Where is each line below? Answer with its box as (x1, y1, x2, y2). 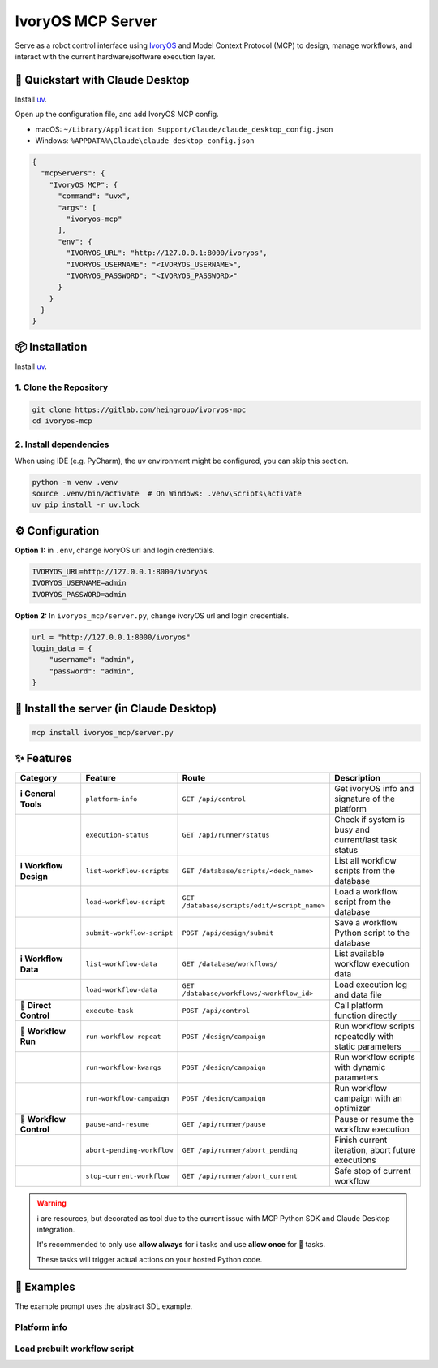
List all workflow (333, 855, 397, 867)
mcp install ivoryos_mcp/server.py (32, 728, 174, 737)
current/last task (333, 834, 397, 846)
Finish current (333, 1134, 388, 1145)
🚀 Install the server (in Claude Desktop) (15, 701, 217, 715)
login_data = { (32, 644, 92, 653)
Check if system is (333, 814, 406, 825)
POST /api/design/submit (182, 929, 274, 937)
